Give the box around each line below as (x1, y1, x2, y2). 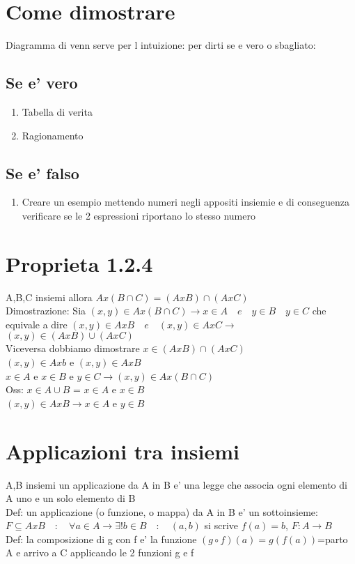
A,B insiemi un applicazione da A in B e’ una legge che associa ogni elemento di (6, 477, 347, 491)
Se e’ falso (6, 162, 79, 183)
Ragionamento (22, 128, 84, 142)
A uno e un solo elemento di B (6, 491, 136, 505)
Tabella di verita (22, 104, 93, 119)
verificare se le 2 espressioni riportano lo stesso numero (22, 208, 255, 222)
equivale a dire (6, 317, 68, 331)
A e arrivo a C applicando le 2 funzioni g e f (6, 545, 194, 560)
